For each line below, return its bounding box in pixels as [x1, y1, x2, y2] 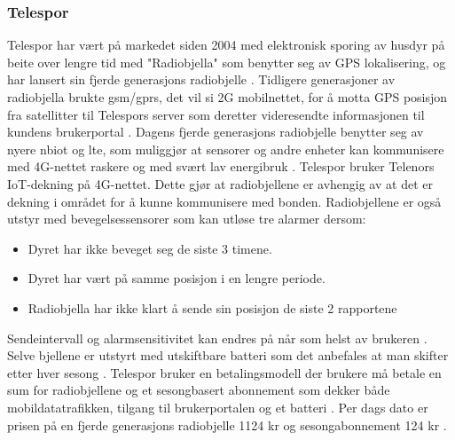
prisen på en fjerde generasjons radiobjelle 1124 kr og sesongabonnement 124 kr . [7, 415, 447, 434]
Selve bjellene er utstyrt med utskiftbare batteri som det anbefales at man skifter [7, 346, 449, 365]
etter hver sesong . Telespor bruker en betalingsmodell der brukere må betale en [7, 363, 442, 381]
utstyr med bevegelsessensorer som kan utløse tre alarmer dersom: [7, 209, 366, 228]
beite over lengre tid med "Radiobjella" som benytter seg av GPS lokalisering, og [7, 52, 446, 71]
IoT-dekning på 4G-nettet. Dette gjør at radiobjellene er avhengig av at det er [7, 174, 433, 192]
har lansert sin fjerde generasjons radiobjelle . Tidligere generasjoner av [7, 70, 396, 89]
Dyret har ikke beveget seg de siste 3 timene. [27, 239, 272, 257]
